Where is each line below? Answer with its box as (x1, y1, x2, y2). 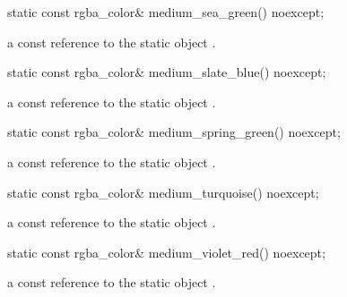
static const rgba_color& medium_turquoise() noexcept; (7, 182, 319, 201)
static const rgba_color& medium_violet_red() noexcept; (7, 242, 325, 261)
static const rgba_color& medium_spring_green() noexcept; (7, 123, 341, 141)
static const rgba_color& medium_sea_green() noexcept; (7, 3, 325, 21)
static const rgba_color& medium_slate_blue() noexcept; (7, 63, 326, 81)
